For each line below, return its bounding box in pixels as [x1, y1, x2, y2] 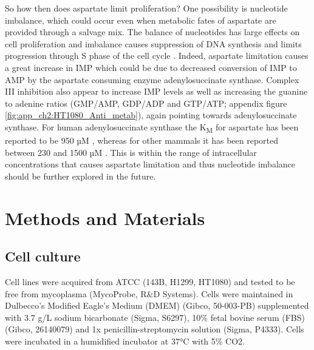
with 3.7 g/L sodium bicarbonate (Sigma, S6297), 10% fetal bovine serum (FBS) [5, 311, 305, 323]
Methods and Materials [5, 205, 205, 230]
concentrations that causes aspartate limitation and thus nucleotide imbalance [5, 158, 296, 170]
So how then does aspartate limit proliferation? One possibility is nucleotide [5, 2, 288, 14]
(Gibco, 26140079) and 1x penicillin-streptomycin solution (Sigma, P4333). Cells [5, 323, 304, 335]
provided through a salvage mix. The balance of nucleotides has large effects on [5, 25, 300, 38]
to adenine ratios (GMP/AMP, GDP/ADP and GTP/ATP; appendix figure [5, 96, 287, 109]
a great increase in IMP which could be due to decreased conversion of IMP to [5, 61, 297, 73]
